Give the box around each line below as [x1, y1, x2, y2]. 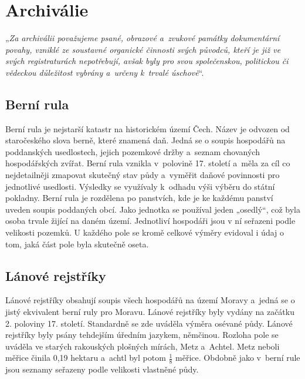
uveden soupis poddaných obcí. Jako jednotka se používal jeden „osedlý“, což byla [5, 203, 300, 215]
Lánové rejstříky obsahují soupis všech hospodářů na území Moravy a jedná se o [5, 294, 295, 306]
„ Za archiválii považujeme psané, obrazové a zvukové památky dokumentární [5, 32, 280, 44]
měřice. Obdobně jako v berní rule [175, 351, 300, 364]
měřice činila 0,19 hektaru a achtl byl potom [5, 351, 166, 364]
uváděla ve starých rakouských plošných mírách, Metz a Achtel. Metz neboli [5, 340, 280, 352]
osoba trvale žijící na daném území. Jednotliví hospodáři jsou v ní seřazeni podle [5, 214, 296, 227]
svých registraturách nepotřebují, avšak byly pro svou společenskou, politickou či [5, 55, 289, 67]
